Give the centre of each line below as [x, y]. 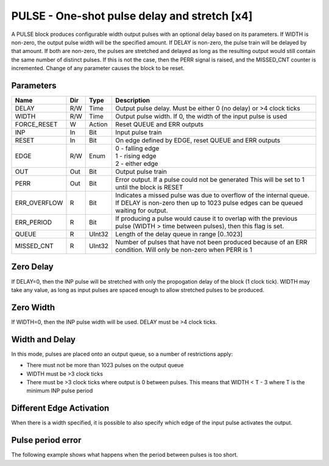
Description [133, 101]
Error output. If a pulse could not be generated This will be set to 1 [210, 180]
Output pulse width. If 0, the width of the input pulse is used [201, 116]
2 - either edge [137, 163]
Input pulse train [139, 132]
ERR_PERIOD [33, 223]
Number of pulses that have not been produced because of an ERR [211, 242]
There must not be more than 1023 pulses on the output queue [105, 365]
